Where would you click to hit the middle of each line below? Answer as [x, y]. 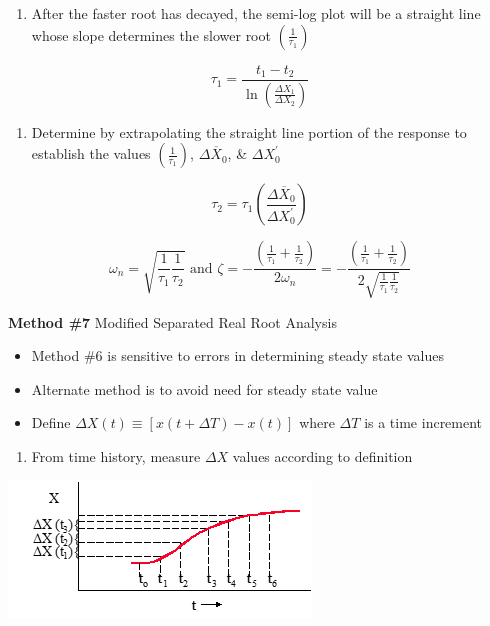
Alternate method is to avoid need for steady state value [204, 388]
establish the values [91, 153]
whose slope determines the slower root [151, 34]
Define [51, 422]
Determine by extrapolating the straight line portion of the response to [249, 131]
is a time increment [423, 422]
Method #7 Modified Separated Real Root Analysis [172, 321]
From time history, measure [116, 455]
